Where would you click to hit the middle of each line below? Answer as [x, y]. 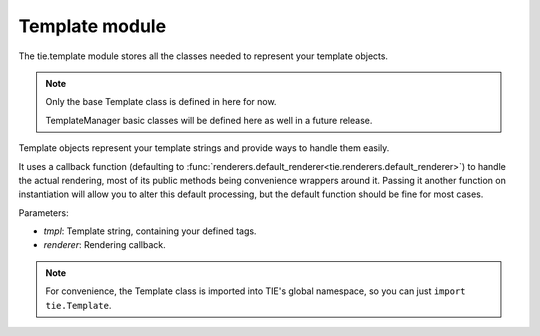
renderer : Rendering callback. [105, 245]
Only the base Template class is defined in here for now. [161, 102]
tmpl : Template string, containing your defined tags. [150, 231]
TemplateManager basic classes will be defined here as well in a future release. [209, 120]
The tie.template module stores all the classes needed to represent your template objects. [203, 56]
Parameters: [43, 212]
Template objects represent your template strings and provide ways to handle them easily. [204, 148]
